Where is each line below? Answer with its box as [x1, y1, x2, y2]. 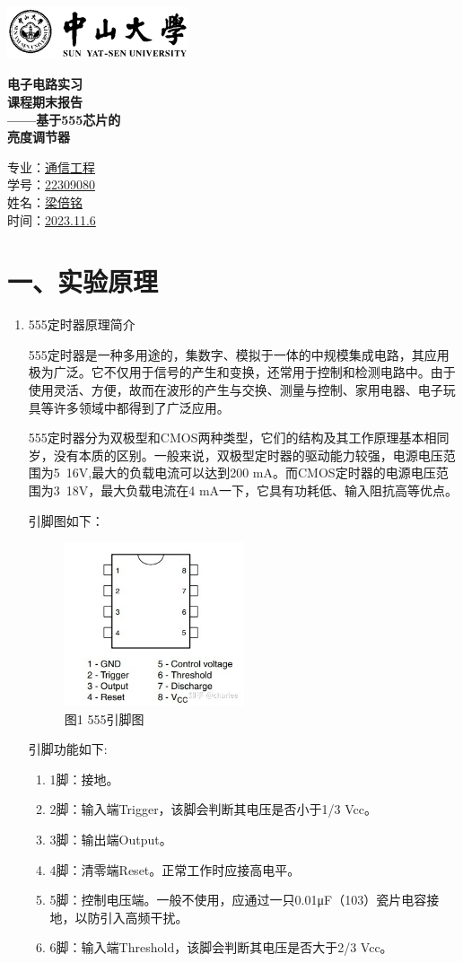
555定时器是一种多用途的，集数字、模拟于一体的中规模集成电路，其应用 [28, 345, 450, 363]
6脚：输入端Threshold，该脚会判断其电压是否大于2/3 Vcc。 [49, 938, 393, 957]
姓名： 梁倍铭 [7, 192, 83, 211]
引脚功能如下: [28, 740, 108, 758]
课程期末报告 [7, 92, 83, 110]
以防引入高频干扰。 [74, 907, 188, 926]
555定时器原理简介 [28, 315, 135, 334]
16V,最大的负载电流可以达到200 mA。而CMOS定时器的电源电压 [66, 463, 436, 482]
